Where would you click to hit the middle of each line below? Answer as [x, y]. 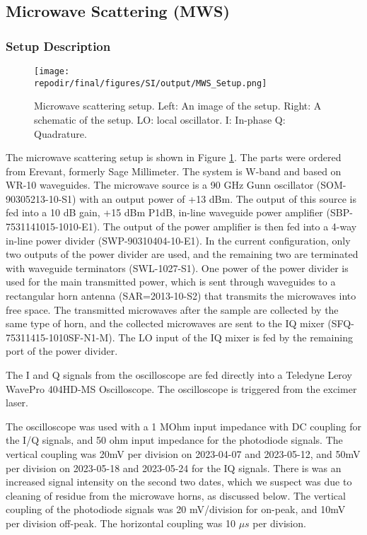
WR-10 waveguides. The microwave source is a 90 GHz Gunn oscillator [160, 185]
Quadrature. [60, 133]
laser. [17, 402]
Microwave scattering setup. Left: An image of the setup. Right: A [178, 106]
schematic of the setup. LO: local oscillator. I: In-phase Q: [160, 119]
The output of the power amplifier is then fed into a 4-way [230, 227]
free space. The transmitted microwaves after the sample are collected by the [172, 309]
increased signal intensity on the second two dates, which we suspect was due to [179, 482]
